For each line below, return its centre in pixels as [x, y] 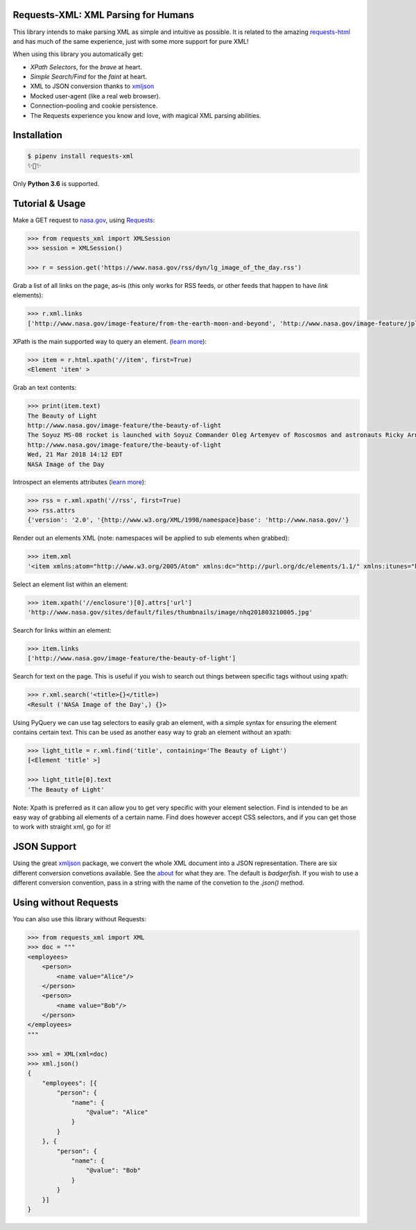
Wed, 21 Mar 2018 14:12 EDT [75, 455]
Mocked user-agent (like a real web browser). [95, 96]
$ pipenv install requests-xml [81, 156]
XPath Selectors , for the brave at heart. [86, 67]
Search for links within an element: [62, 630]
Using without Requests [66, 902]
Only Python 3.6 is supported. [56, 184]
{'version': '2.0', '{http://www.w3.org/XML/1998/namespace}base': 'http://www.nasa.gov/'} [188, 520]
